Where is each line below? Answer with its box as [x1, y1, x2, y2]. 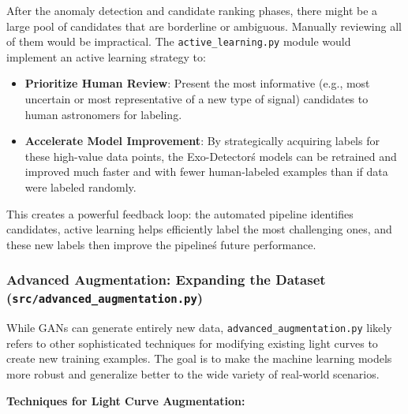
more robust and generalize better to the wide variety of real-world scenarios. [6, 365, 380, 382]
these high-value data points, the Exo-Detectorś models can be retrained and [24, 147, 397, 164]
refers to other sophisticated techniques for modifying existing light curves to [6, 334, 378, 351]
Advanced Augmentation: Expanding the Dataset [6, 270, 326, 289]
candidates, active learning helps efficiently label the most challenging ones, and [6, 221, 392, 237]
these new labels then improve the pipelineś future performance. [6, 236, 316, 252]
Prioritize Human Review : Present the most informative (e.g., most [24, 75, 370, 91]
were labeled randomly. [24, 179, 137, 195]
